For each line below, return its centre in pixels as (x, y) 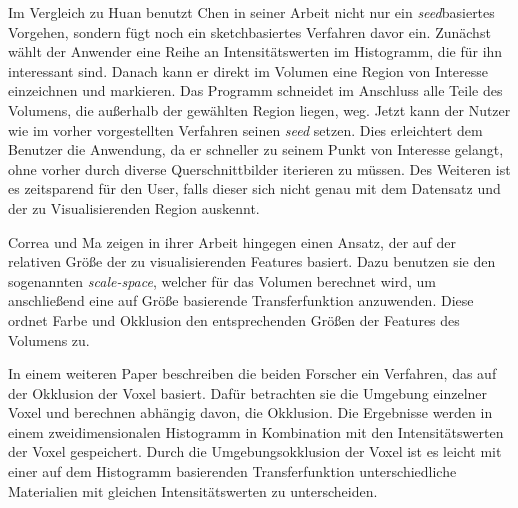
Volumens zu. (49, 339)
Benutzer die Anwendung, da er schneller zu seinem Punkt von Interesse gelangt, (256, 149)
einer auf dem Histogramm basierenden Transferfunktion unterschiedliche (232, 471)
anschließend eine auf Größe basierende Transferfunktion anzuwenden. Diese (241, 300)
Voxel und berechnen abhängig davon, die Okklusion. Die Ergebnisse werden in (250, 412)
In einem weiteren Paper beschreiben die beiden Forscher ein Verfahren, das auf (252, 373)
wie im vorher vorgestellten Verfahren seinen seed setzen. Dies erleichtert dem (245, 129)
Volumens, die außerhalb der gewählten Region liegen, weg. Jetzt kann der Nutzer (259, 109)
